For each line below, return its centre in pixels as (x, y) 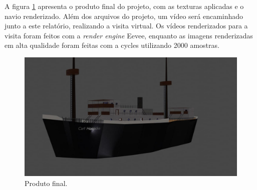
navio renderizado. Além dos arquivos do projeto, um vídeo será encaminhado (124, 16)
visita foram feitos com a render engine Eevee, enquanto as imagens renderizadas (129, 35)
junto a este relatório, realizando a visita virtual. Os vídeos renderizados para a (126, 26)
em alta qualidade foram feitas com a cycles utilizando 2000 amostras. (112, 45)
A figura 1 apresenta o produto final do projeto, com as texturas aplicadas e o (124, 6)
